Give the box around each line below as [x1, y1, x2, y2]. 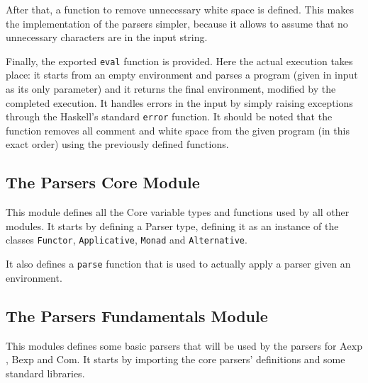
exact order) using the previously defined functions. [6, 137, 229, 152]
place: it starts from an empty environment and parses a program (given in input [6, 67, 358, 82]
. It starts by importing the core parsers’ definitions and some [77, 352, 345, 367]
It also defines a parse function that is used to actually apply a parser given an [6, 256, 351, 271]
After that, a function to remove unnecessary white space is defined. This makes [6, 2, 354, 16]
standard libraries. [6, 365, 85, 380]
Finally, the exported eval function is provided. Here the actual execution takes [6, 53, 353, 68]
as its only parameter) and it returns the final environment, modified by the [6, 81, 336, 96]
